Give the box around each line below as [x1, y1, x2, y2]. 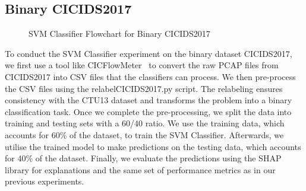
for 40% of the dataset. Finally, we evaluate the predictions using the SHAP [5, 152, 282, 164]
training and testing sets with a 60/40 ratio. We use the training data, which [5, 117, 285, 129]
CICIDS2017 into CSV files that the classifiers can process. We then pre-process [5, 70, 296, 82]
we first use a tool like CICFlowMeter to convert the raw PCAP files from [5, 59, 279, 71]
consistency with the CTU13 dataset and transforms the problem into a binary [5, 94, 292, 106]
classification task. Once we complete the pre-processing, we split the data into [5, 105, 292, 117]
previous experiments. [5, 175, 84, 187]
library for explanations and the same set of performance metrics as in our [5, 163, 276, 176]
